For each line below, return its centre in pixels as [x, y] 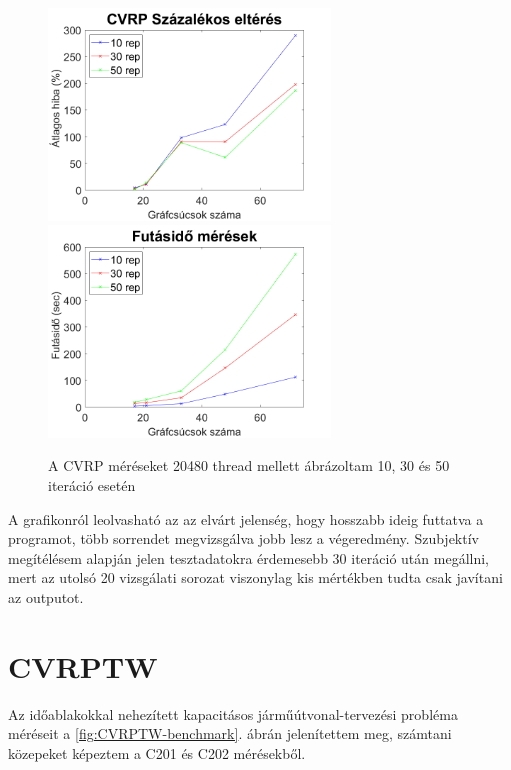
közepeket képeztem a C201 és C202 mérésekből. [157, 752]
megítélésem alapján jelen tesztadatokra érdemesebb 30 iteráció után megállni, [248, 557]
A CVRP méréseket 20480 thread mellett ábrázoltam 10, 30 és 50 [249, 465]
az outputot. [46, 596]
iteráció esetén [92, 484]
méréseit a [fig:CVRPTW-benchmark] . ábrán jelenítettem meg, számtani [230, 733]
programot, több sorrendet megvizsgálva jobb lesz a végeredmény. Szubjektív [243, 538]
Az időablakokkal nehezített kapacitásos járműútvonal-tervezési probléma [233, 713]
